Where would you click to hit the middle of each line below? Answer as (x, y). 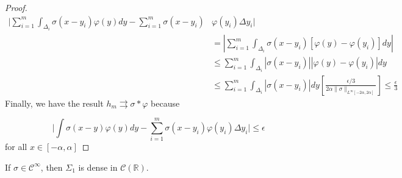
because (165, 103)
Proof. (16, 7)
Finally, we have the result (54, 103)
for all (16, 147)
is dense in (98, 167)
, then (52, 167)
